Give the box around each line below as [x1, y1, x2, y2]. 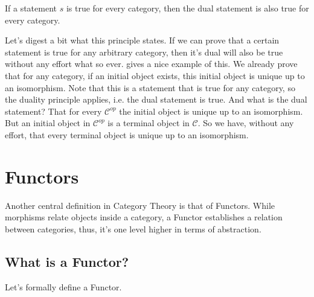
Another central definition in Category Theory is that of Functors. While [5, 199, 275, 211]
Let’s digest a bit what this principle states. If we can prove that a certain [5, 34, 280, 46]
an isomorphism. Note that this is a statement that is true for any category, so [5, 81, 295, 94]
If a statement [5, 2, 57, 14]
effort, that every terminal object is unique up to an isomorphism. [5, 128, 249, 141]
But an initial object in [5, 117, 91, 129]
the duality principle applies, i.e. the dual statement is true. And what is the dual [5, 93, 307, 106]
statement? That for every [5, 104, 102, 117]
